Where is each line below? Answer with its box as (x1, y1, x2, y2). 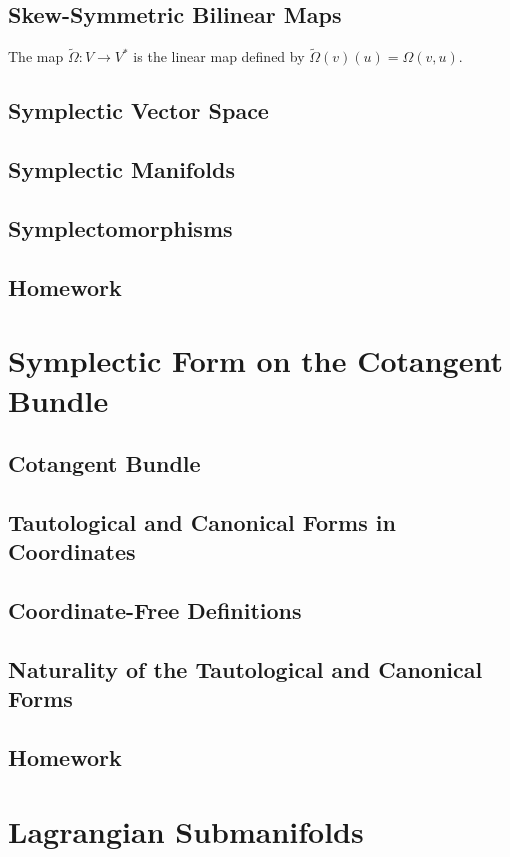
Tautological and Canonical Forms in (8, 506, 396, 537)
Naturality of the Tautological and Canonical (8, 653, 483, 684)
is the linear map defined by (133, 46, 305, 67)
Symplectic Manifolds (8, 154, 235, 185)
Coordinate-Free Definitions (8, 595, 302, 626)
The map (8, 46, 64, 67)
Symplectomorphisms (8, 212, 233, 243)
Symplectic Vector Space (8, 95, 269, 126)
